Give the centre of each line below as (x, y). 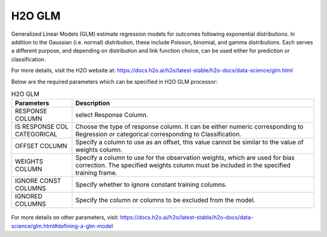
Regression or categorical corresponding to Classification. (158, 135)
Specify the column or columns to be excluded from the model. (165, 200)
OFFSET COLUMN (41, 146)
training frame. (96, 173)
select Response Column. (112, 115)
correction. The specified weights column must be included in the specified (183, 165)
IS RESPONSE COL (42, 127)
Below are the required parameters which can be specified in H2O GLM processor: (114, 81)
